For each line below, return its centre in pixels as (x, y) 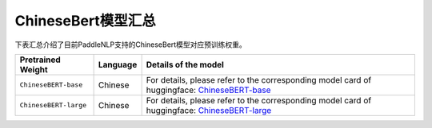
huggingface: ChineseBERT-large (209, 110)
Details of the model (185, 64)
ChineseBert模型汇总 (85, 21)
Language (118, 64)
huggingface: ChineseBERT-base (208, 90)
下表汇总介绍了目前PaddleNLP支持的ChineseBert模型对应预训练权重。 (131, 45)
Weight (34, 69)
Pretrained (40, 60)
